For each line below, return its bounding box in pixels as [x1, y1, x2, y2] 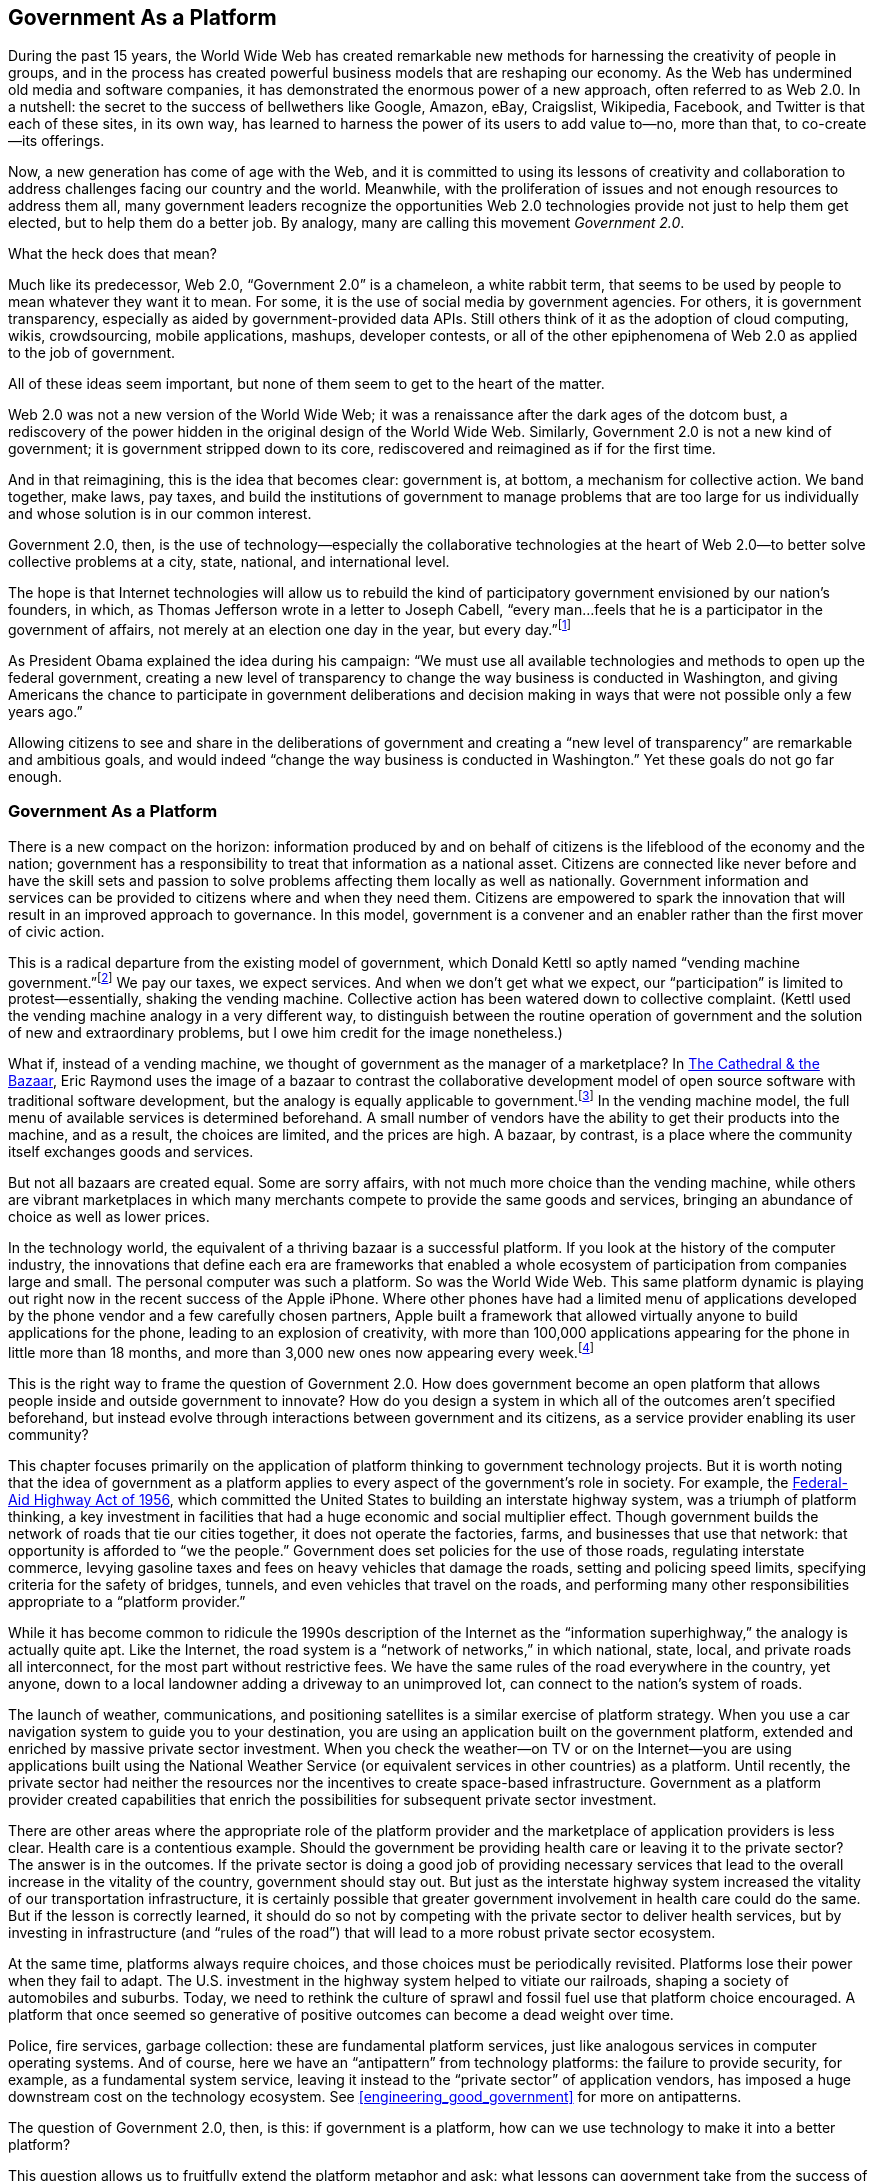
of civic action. [8, 922, 105, 940]
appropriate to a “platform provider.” [8, 1592, 246, 1610]
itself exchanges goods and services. [8, 1143, 254, 1161]
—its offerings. [8, 132, 105, 150]
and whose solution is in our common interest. [8, 505, 312, 523]
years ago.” [8, 703, 83, 721]
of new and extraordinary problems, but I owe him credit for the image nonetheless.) [8, 1024, 563, 1042]
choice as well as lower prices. [8, 1208, 210, 1226]
